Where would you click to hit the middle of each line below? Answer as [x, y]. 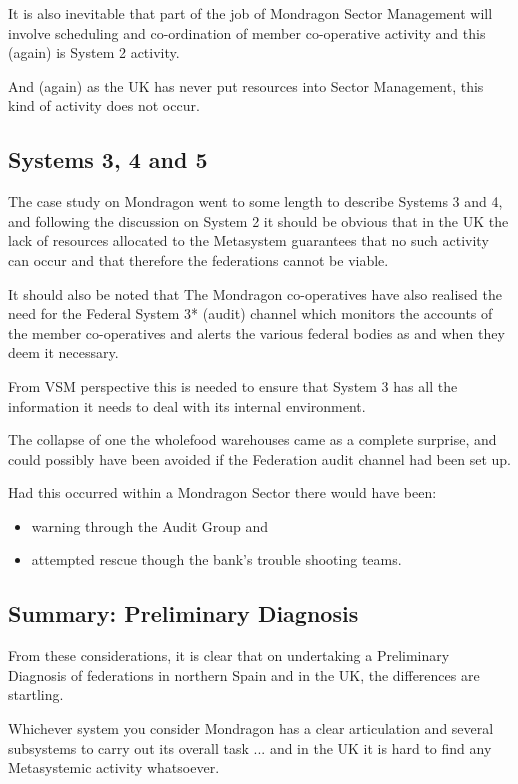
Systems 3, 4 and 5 [108, 159]
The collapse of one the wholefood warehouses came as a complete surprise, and [252, 439]
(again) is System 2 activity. [94, 52]
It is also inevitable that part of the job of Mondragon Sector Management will [250, 13]
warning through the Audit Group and [150, 525]
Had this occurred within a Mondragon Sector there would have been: [222, 492]
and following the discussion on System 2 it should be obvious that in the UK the [258, 220]
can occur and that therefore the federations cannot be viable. [198, 259]
